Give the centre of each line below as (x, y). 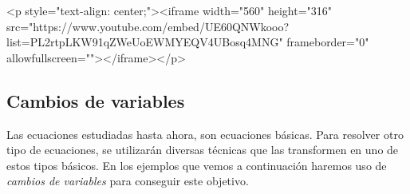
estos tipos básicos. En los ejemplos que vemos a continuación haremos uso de (197, 165)
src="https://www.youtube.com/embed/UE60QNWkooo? (148, 26)
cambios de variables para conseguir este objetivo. (128, 181)
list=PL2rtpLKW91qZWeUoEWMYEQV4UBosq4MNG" (145, 42)
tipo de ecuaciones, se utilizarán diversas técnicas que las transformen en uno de (203, 150)
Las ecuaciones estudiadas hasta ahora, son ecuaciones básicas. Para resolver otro (205, 134)
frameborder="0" (328, 42)
